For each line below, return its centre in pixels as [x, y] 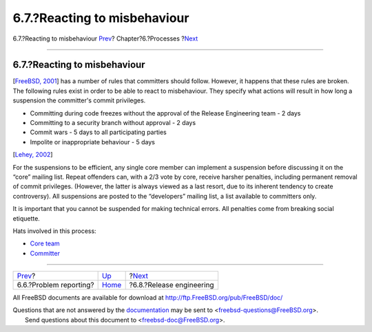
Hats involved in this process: [54, 231]
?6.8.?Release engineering [172, 285]
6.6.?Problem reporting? [55, 285]
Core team [45, 243]
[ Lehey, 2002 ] [33, 155]
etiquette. [27, 218]
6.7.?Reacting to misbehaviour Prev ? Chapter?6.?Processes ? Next [105, 38]
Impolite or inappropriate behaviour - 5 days [92, 142]
